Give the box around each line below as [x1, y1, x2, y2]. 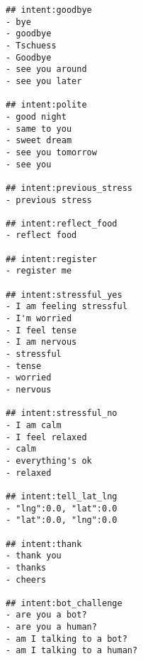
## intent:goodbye [6, 5, 92, 15]
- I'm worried [6, 313, 72, 324]
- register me [6, 266, 72, 276]
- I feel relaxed [6, 432, 87, 442]
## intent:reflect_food [6, 218, 118, 229]
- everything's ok [6, 455, 92, 466]
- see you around [6, 64, 87, 75]
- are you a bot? [6, 610, 87, 620]
